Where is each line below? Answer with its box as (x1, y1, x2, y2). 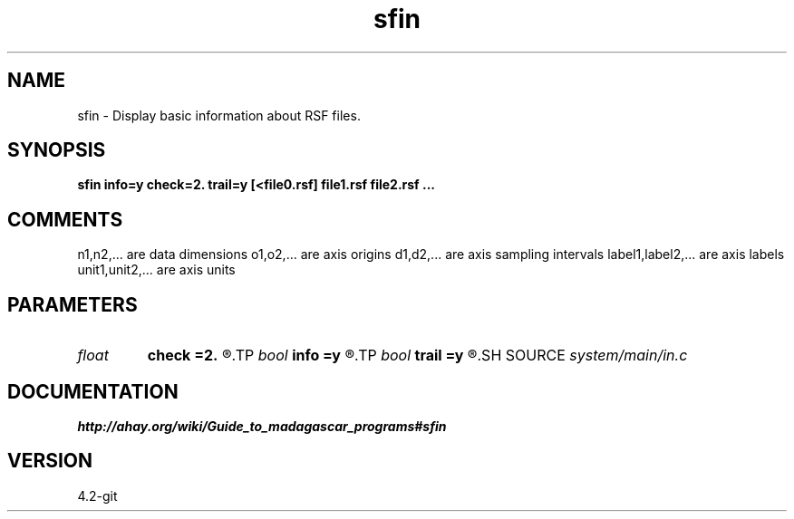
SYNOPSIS (7, 139, 106, 162)
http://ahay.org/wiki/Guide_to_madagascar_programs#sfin (77, 418, 447, 434)
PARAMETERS (7, 293, 138, 316)
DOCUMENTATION (7, 380, 179, 403)
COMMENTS (7, 207, 123, 231)
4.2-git (77, 487, 118, 504)
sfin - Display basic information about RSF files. (77, 107, 361, 123)
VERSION (7, 449, 93, 473)
